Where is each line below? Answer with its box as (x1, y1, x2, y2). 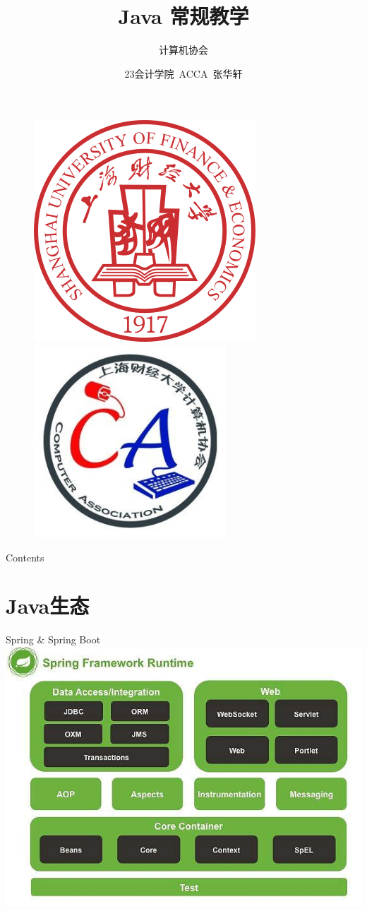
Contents (6, 549, 44, 564)
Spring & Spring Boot (6, 632, 101, 647)
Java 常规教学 (118, 1, 249, 30)
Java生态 (6, 591, 90, 620)
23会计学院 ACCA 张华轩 (124, 66, 243, 81)
